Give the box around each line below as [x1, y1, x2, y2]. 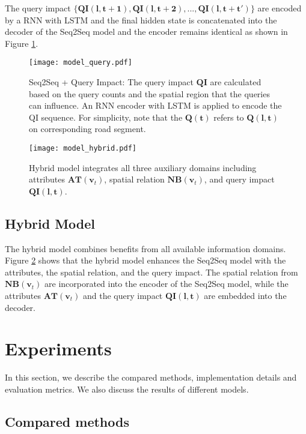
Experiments [5, 336, 112, 361]
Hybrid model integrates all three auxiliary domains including [29, 161, 257, 173]
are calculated [210, 76, 262, 88]
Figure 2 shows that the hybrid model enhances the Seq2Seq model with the [5, 254, 286, 267]
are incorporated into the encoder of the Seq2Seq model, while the [44, 277, 289, 290]
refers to [213, 110, 244, 123]
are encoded [257, 2, 302, 14]
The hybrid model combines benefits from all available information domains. [5, 242, 286, 255]
